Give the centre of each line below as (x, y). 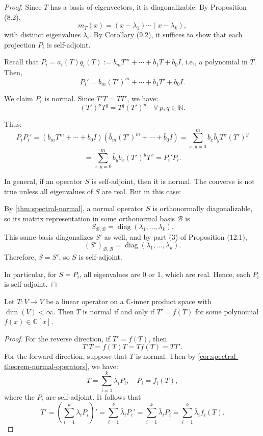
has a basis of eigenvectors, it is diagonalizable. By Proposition (148, 7)
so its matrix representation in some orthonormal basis (90, 218)
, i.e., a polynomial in (214, 62)
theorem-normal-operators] (46, 366)
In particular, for (30, 274)
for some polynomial (227, 311)
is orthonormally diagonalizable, (203, 208)
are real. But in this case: (141, 191)
